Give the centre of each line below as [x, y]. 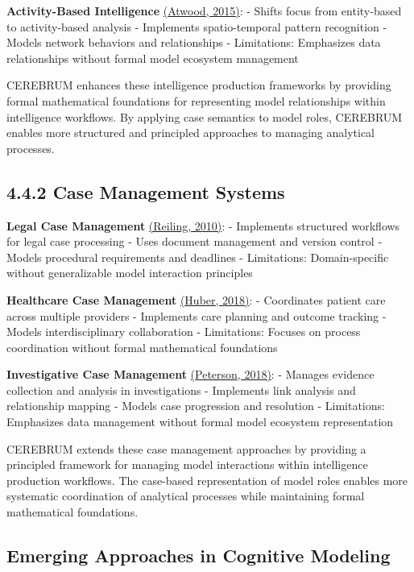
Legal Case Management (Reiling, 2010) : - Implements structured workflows [203, 225]
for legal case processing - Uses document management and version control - [195, 241]
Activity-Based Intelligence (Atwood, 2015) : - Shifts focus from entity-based [204, 10]
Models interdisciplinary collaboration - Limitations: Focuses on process [184, 332]
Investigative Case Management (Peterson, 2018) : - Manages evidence [190, 374]
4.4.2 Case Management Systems [146, 191]
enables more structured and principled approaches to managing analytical [191, 133]
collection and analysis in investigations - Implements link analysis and [181, 390]
